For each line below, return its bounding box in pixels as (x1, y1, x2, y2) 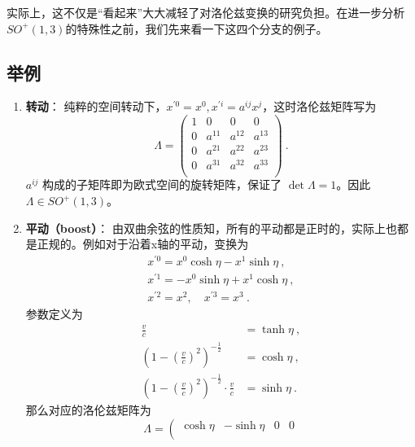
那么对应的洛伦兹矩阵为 (25, 401, 151, 418)
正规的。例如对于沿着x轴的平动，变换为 (37, 235, 249, 252)
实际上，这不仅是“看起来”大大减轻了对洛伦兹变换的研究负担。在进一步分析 (7, 4, 405, 20)
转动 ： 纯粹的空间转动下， (25, 98, 167, 115)
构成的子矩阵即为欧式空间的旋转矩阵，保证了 (42, 176, 282, 193)
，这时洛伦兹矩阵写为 (262, 98, 377, 115)
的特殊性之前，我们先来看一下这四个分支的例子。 (65, 20, 328, 37)
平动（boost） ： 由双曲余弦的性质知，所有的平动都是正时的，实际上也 (25, 219, 398, 236)
